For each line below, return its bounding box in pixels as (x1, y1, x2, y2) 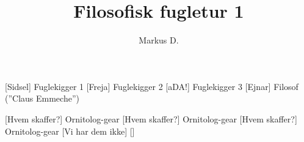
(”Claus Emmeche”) (5, 92, 79, 105)
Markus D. (139, 34, 179, 47)
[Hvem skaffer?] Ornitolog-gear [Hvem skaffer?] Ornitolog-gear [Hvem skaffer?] (5, 112, 297, 125)
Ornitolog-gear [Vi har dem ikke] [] (5, 124, 135, 137)
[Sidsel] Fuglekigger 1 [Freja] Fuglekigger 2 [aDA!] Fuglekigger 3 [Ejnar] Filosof (5, 80, 299, 92)
